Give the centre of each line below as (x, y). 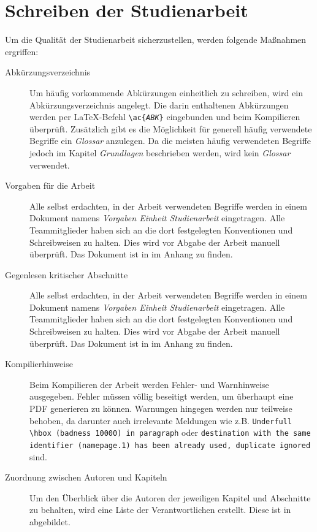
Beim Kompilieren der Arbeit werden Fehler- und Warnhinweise (149, 384)
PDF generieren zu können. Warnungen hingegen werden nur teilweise (161, 408)
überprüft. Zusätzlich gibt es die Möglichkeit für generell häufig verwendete (171, 128)
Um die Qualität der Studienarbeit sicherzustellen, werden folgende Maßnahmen (156, 40)
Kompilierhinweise (39, 364)
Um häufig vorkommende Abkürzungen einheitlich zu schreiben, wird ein (166, 92)
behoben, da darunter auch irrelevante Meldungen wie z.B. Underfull (161, 420)
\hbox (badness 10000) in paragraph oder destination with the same (170, 432)
